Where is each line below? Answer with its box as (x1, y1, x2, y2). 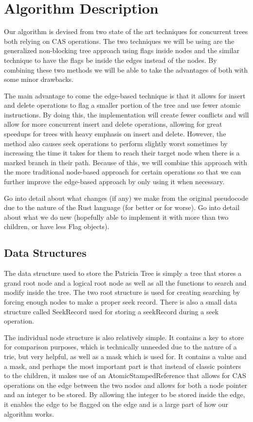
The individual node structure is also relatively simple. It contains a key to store (4, 332, 244, 342)
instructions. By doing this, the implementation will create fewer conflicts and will (4, 109, 249, 119)
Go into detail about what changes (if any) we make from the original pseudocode (4, 192, 248, 203)
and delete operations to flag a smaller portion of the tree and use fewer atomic (4, 100, 241, 110)
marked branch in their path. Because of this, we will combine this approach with (4, 157, 247, 167)
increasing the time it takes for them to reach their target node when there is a (4, 148, 240, 158)
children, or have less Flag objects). (4, 221, 109, 231)
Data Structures (4, 245, 87, 260)
